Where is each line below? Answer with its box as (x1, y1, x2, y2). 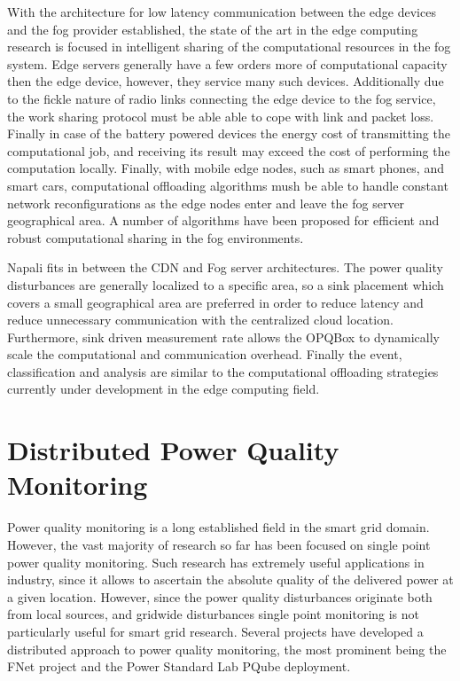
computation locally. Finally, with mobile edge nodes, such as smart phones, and (7, 159, 444, 177)
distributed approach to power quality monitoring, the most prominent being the (7, 639, 447, 658)
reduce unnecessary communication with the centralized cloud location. (7, 310, 394, 329)
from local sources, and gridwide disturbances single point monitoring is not (7, 605, 420, 623)
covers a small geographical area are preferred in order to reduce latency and (7, 293, 424, 311)
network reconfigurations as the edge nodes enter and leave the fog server (7, 193, 405, 212)
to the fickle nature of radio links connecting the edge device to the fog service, (7, 89, 436, 107)
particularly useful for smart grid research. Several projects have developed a (7, 622, 424, 640)
